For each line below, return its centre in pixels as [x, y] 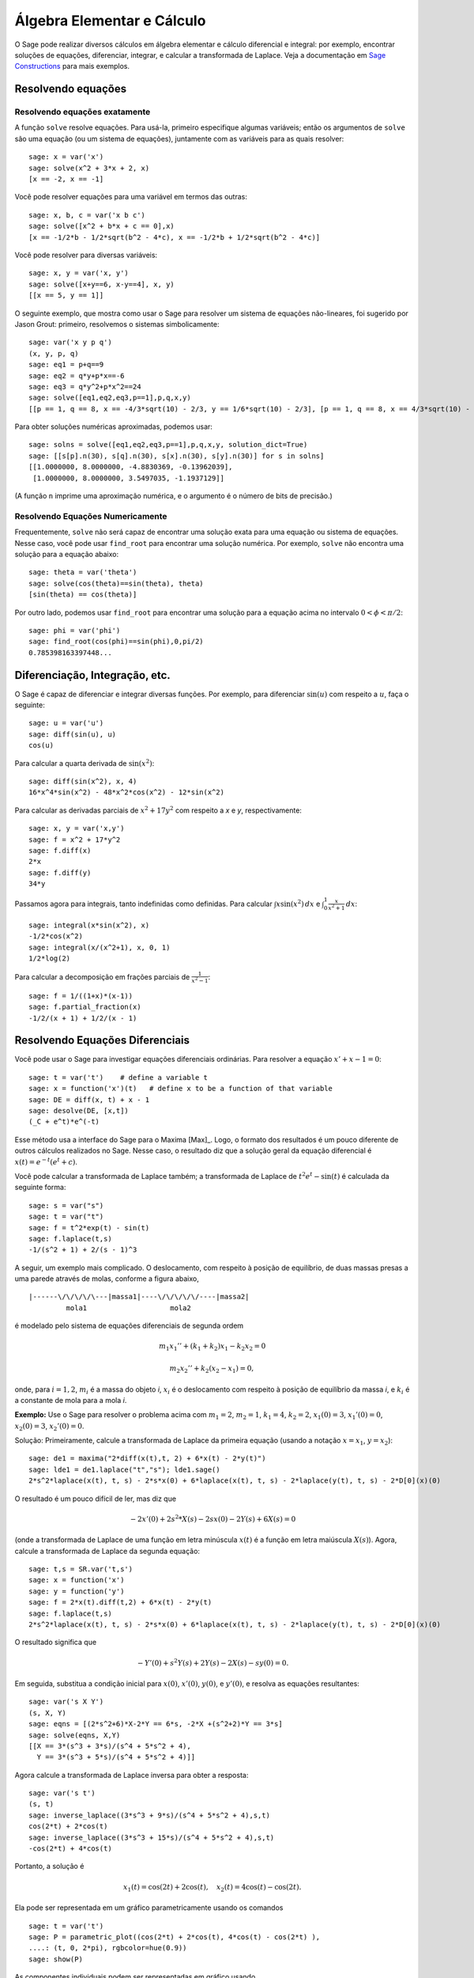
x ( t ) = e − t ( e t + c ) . [46, 1161]
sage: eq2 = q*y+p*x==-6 [77, 375]
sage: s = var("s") [66, 1205]
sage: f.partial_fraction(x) [85, 1007]
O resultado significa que [56, 1643]
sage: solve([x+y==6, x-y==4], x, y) [102, 284]
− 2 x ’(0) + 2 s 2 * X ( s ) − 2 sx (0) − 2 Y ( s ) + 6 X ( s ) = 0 [213, 1518]
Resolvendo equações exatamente [83, 112]
